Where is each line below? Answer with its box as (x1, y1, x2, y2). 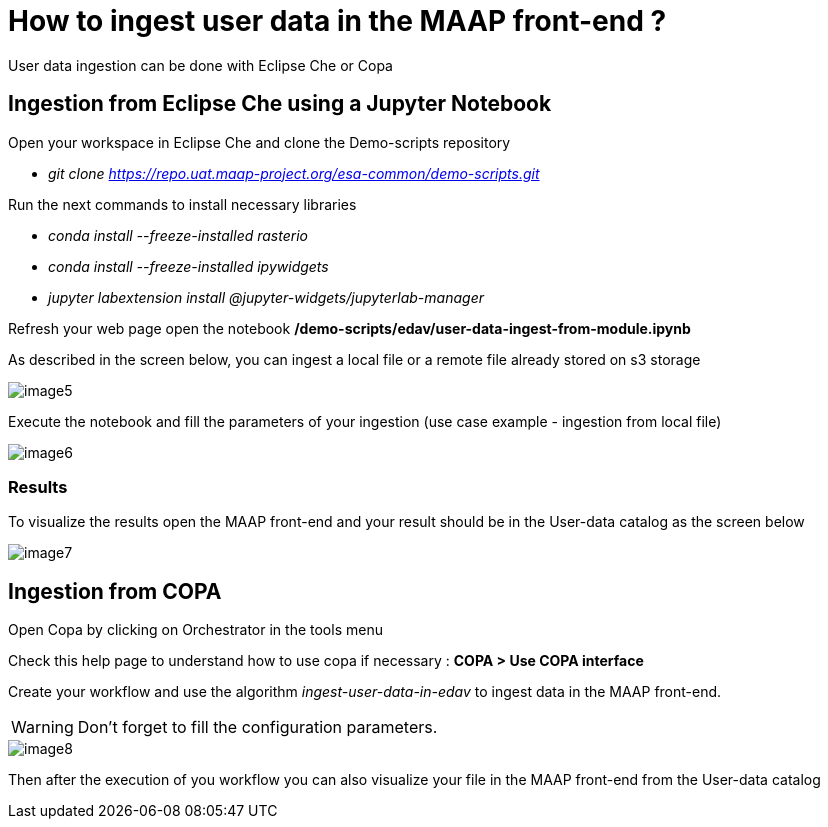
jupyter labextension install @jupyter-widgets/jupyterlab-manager (48, 288, 484, 306)
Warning (11, 717, 74, 738)
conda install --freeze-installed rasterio (48, 226, 308, 244)
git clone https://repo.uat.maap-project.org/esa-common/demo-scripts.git (48, 164, 540, 182)
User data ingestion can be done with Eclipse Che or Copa (8, 56, 393, 74)
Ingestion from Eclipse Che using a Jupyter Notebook (8, 91, 552, 117)
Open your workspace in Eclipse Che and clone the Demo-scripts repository (8, 133, 511, 151)
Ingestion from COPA (8, 578, 222, 604)
